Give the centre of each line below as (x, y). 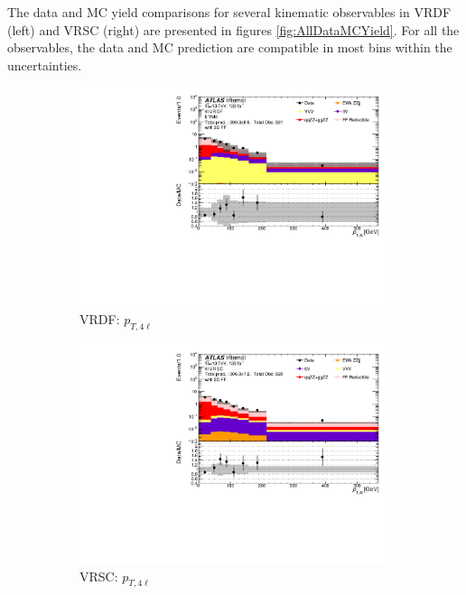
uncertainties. (45, 65)
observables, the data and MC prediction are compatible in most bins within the (230, 47)
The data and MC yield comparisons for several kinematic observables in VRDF (229, 12)
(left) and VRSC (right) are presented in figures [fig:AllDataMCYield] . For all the (233, 29)
